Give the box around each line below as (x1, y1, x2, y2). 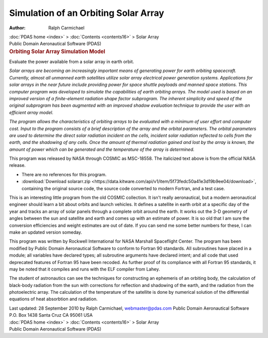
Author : (9, 25, 26, 31)
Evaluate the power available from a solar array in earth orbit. (9, 59, 134, 65)
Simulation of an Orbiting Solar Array (9, 7, 164, 18)
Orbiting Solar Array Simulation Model (9, 48, 105, 55)
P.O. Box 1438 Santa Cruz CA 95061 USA (9, 312, 93, 318)
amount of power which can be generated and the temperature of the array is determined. (9, 146, 195, 152)
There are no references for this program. (21, 171, 107, 177)
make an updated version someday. (9, 229, 82, 235)
